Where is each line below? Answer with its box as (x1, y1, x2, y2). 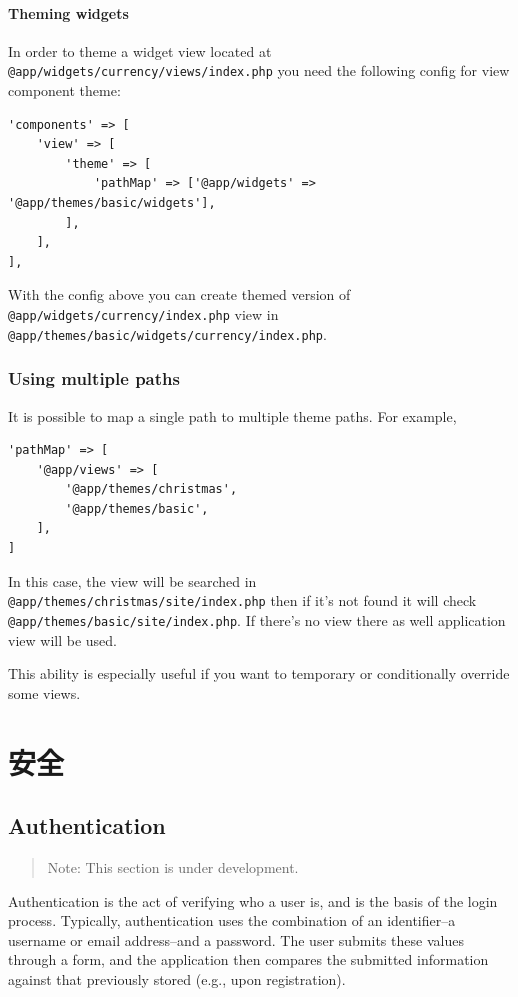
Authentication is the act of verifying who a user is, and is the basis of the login (8, 890, 498, 911)
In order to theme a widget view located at (8, 40, 272, 61)
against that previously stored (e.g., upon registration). (8, 968, 346, 989)
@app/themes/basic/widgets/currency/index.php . (8, 323, 327, 344)
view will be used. (8, 629, 117, 650)
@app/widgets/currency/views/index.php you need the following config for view (8, 60, 510, 81)
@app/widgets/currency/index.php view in (8, 303, 279, 324)
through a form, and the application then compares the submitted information (8, 949, 489, 970)
